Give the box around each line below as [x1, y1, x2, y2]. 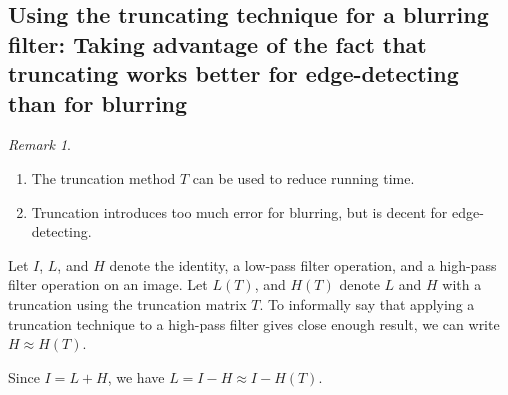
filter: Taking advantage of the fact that [8, 28, 427, 59]
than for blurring [8, 87, 188, 118]
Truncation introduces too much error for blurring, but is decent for [31, 201, 448, 222]
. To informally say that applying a [259, 293, 475, 314]
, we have [107, 366, 165, 387]
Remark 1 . [8, 134, 71, 155]
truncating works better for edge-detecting [8, 58, 459, 89]
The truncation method [31, 167, 176, 188]
